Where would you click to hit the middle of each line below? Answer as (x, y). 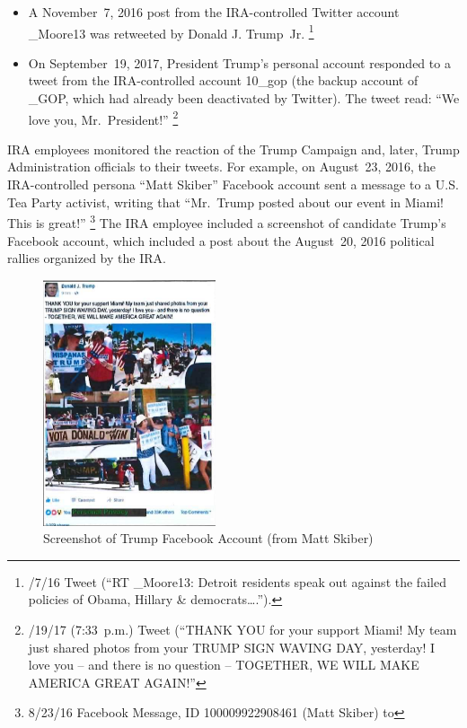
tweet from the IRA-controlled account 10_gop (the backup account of (223, 80)
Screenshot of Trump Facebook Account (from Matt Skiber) (208, 538)
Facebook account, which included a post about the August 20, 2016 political (221, 240)
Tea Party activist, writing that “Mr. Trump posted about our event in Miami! (225, 202)
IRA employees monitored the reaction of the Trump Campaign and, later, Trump (233, 149)
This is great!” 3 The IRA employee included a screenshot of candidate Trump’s (227, 221)
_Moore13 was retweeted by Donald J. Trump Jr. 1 (171, 31)
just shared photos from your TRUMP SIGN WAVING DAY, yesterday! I (232, 647)
